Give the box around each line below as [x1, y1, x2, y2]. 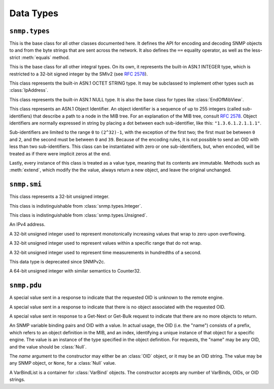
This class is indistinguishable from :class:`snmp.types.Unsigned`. [9, 212, 148, 218]
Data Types [9, 8, 58, 19]
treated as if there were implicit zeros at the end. [9, 150, 111, 157]
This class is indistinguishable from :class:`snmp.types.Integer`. [9, 203, 142, 209]
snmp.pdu [9, 281, 42, 290]
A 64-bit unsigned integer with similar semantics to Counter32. [9, 268, 142, 274]
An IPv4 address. [9, 221, 46, 227]
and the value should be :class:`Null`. [9, 343, 87, 349]
